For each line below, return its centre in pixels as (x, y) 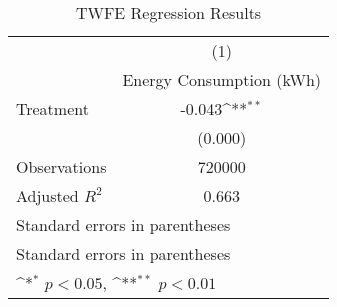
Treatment (52, 108)
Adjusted (47, 195)
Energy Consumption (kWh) (222, 79)
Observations (61, 166)
